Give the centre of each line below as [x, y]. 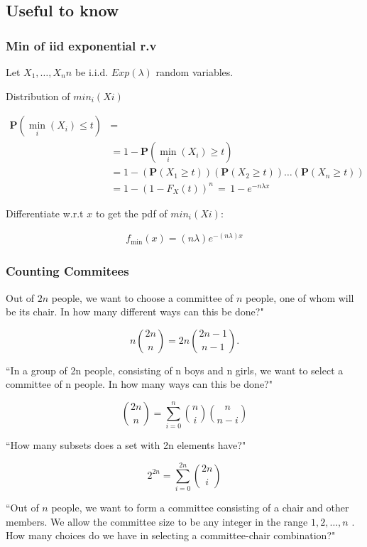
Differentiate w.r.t [45, 213]
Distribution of [38, 96]
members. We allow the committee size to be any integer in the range [157, 521]
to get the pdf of [131, 213]
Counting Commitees [67, 271]
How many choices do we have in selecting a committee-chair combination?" [171, 535]
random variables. [195, 72]
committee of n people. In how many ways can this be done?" [139, 384]
